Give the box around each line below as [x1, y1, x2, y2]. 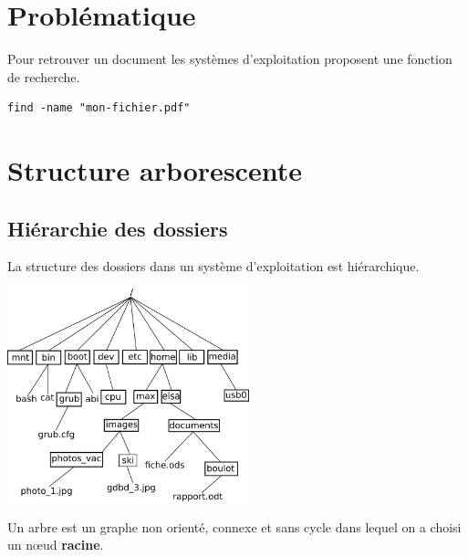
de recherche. [7, 67, 80, 86]
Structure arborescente [7, 152, 302, 189]
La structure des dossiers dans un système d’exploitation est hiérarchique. [7, 257, 420, 276]
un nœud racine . [7, 535, 104, 554]
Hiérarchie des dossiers [7, 214, 228, 242]
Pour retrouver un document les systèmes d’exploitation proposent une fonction [7, 49, 452, 68]
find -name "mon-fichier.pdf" [7, 101, 191, 115]
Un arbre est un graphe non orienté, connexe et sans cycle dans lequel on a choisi [7, 517, 462, 536]
